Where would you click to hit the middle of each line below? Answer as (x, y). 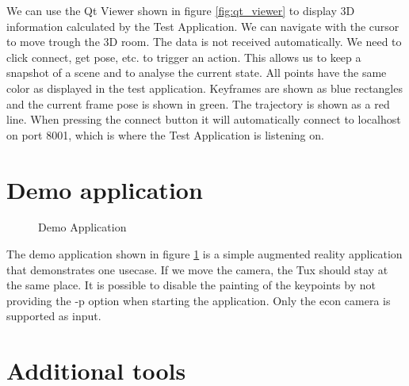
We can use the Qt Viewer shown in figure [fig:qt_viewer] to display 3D (181, 10)
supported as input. (54, 316)
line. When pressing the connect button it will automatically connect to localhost (204, 119)
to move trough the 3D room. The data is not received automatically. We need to (204, 42)
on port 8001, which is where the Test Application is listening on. (165, 134)
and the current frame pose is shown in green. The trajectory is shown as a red (198, 103)
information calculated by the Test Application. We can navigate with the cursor (203, 26)
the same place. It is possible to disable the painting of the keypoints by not (191, 285)
